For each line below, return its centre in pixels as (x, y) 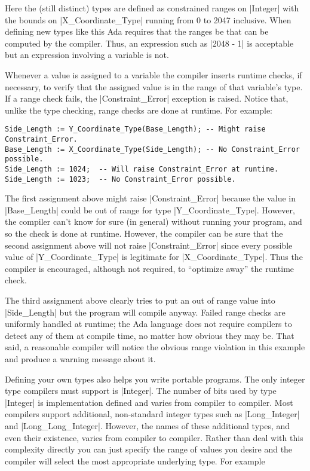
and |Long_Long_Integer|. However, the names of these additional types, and (148, 425)
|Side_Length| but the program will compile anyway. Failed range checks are (145, 312)
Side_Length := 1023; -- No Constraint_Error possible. (120, 179)
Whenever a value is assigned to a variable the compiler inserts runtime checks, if (154, 74)
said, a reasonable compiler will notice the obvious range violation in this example (155, 347)
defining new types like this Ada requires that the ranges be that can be (137, 31)
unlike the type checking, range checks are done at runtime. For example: (139, 110)
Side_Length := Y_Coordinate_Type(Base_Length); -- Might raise (135, 129)
